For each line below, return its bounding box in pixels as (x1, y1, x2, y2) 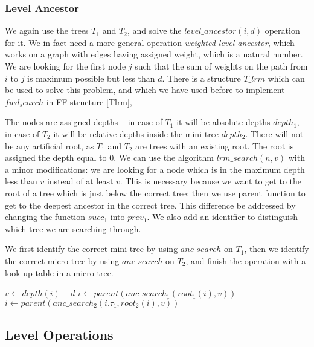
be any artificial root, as (5, 139, 94, 152)
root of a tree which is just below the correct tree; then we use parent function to (5, 186, 306, 199)
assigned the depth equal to (5, 151, 107, 164)
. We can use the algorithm (114, 151, 214, 164)
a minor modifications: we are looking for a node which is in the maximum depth (5, 163, 305, 175)
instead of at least (46, 175, 114, 187)
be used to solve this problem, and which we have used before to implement (5, 83, 285, 96)
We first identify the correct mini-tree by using (5, 242, 178, 255)
